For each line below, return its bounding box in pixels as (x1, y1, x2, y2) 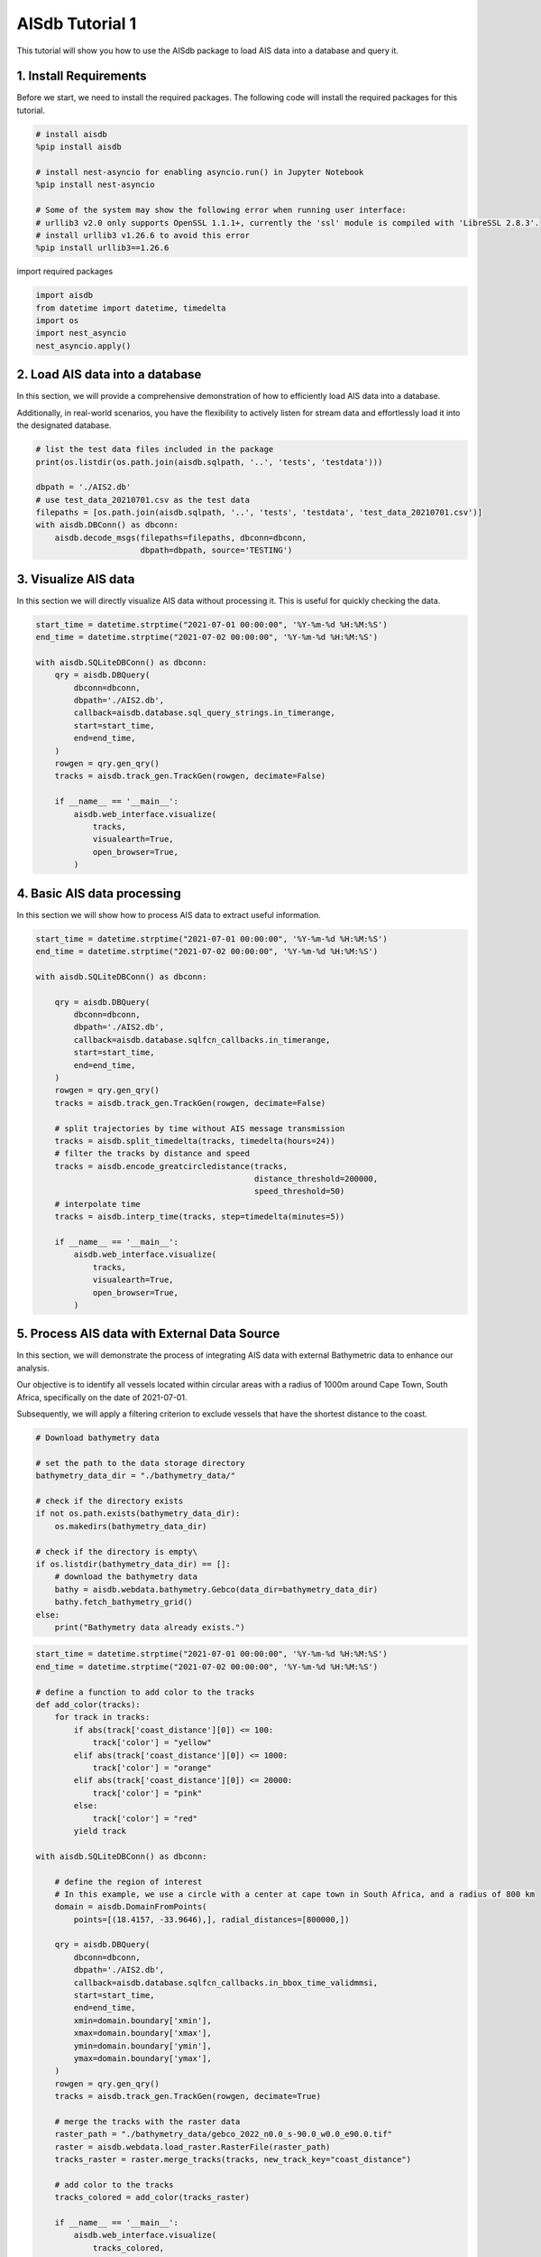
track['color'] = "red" (92, 1813, 198, 1824)
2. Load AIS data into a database (16, 367, 202, 383)
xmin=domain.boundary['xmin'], (73, 2015, 212, 2026)
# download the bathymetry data (54, 1572, 198, 1582)
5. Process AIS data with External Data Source (16, 1326, 280, 1342)
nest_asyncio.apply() (35, 340, 132, 351)
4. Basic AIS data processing (16, 886, 181, 901)
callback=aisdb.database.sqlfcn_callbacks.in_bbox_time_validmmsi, (73, 1977, 379, 1988)
